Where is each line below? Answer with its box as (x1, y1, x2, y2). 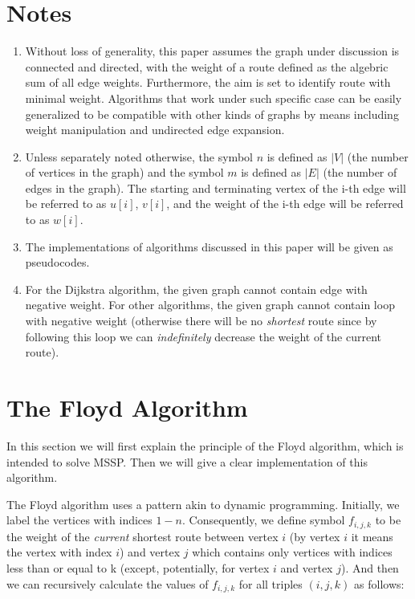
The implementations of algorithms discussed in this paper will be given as (25, 238, 393, 255)
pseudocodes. (25, 254, 90, 271)
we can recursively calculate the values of (6, 575, 209, 592)
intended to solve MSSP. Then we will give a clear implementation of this (6, 453, 368, 470)
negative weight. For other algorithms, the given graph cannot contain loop (25, 296, 395, 313)
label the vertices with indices (6, 511, 153, 528)
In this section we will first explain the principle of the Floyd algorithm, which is (6, 437, 404, 454)
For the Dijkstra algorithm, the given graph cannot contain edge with (25, 280, 368, 297)
